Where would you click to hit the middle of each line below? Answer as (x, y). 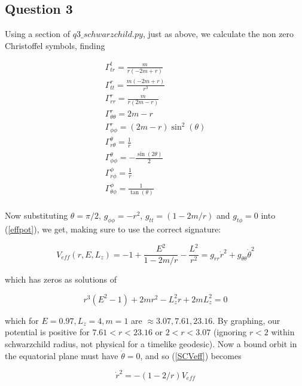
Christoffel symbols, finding (55, 45)
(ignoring (230, 332)
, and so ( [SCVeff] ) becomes (191, 355)
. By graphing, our (246, 320)
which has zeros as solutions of (61, 279)
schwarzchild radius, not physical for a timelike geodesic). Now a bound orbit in (151, 343)
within (283, 332)
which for (22, 320)
